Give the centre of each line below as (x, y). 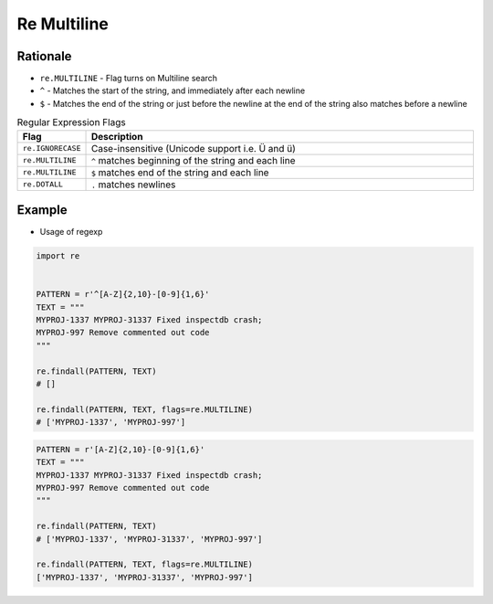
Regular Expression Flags (72, 122)
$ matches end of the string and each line (180, 172)
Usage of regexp (71, 232)
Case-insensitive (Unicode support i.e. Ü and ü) (194, 148)
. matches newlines (133, 185)
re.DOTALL (43, 184)
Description (117, 136)
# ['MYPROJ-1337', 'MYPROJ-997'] (111, 422)
